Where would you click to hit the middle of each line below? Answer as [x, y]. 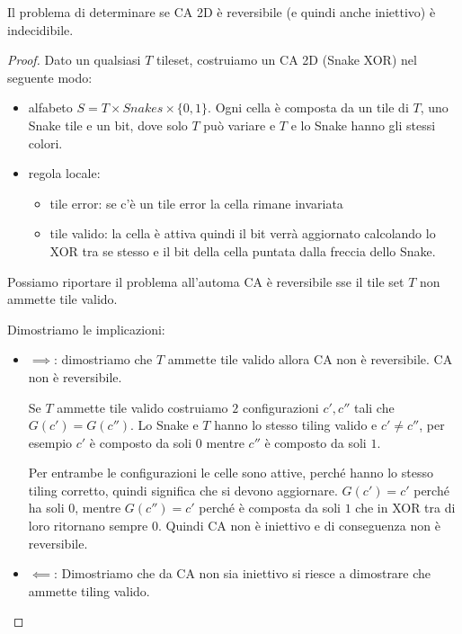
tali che [374, 407]
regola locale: [64, 173]
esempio [50, 442]
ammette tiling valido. [89, 590]
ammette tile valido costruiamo [142, 407]
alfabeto [50, 107]
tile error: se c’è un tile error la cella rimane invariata [196, 203]
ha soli [46, 508]
